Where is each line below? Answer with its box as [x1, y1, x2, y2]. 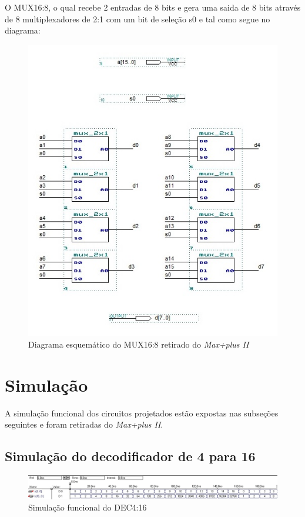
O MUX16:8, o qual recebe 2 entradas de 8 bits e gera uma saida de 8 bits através [5, 1, 301, 13]
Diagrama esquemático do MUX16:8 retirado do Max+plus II [28, 338, 249, 350]
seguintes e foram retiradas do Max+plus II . [5, 418, 163, 431]
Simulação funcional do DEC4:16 [28, 501, 147, 513]
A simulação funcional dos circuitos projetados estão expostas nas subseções [5, 406, 279, 419]
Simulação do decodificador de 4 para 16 [5, 447, 256, 465]
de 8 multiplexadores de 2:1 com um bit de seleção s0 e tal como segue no [5, 12, 270, 25]
